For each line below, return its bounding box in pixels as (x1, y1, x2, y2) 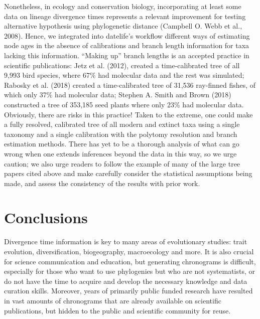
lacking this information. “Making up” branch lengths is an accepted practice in (4, 50, 249, 60)
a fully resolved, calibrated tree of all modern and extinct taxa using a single (4, 119, 240, 129)
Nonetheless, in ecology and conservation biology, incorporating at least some (4, 1, 241, 11)
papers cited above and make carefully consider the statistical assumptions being (4, 168, 252, 179)
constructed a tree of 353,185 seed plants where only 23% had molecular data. (4, 99, 244, 109)
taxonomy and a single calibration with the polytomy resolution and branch (4, 128, 237, 139)
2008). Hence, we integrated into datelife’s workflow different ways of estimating (4, 30, 250, 41)
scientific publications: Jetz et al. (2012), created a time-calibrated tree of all (4, 60, 240, 70)
